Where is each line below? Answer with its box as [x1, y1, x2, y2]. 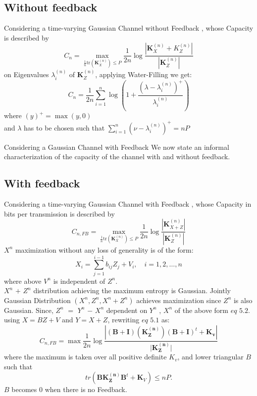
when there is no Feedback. [45, 384, 127, 395]
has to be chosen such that [24, 122, 105, 132]
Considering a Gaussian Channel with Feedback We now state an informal [4, 141, 229, 152]
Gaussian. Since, [4, 305, 53, 315]
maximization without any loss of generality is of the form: [15, 244, 194, 255]
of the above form [174, 305, 228, 315]
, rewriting [107, 314, 140, 325]
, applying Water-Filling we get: [95, 69, 192, 80]
